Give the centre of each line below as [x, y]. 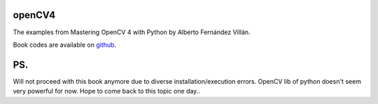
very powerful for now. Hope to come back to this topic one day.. [107, 91]
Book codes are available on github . [65, 45]
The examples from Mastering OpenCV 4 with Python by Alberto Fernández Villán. [132, 32]
